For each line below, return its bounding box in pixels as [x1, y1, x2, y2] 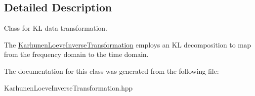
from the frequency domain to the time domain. [4, 49, 149, 59]
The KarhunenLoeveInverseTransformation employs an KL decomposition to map [4, 39, 251, 49]
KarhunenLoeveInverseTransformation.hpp [4, 82, 133, 93]
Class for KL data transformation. [4, 23, 108, 33]
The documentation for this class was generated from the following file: [4, 65, 219, 76]
